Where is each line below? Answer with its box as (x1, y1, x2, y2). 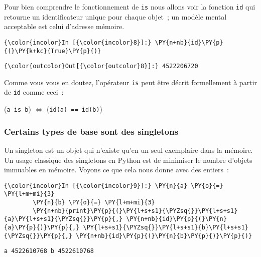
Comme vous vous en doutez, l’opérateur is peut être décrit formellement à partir (4, 77, 257, 87)
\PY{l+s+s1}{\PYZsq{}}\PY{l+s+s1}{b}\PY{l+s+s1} (83, 224, 248, 231)
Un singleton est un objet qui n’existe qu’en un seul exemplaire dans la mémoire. (4, 145, 253, 155)
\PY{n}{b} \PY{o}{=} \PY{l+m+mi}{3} (33, 199, 155, 206)
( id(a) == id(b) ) (46, 104, 103, 114)
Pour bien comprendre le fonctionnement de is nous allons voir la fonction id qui (4, 2, 255, 12)
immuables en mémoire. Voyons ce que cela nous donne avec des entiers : (4, 164, 229, 175)
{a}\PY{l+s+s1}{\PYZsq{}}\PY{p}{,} (4, 215, 123, 223)
